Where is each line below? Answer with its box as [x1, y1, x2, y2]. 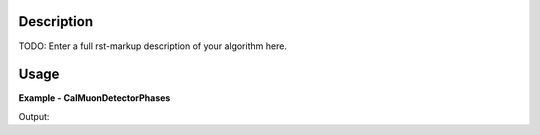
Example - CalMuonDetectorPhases [18, 92, 171, 104]
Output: [18, 110, 50, 122]
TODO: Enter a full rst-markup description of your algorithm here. [18, 40, 287, 52]
